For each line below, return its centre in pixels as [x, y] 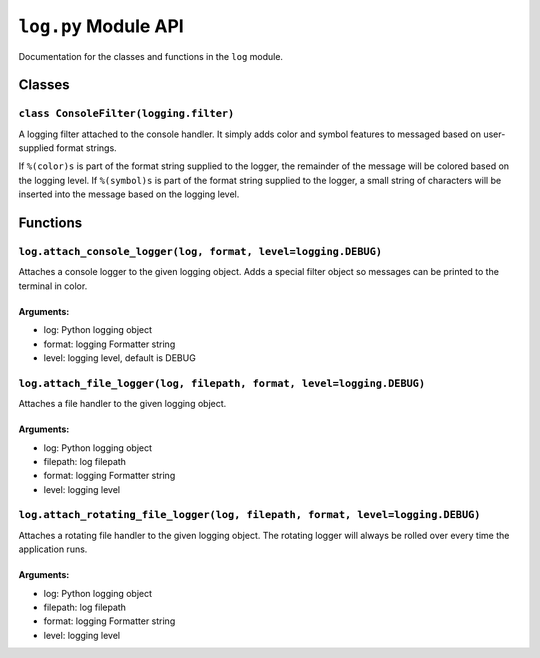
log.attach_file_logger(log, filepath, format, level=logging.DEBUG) [222, 383]
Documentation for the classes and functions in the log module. [151, 56]
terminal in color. [53, 286]
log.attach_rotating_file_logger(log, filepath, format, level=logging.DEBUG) [249, 515]
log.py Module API [101, 26]
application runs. [53, 549]
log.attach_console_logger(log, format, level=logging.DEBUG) [200, 252]
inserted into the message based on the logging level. [129, 194]
